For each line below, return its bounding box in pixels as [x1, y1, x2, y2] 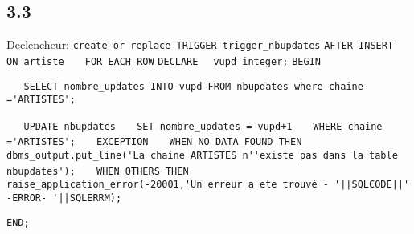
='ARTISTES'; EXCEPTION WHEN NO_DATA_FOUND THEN [6, 136, 302, 148]
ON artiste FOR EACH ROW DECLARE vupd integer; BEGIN [6, 55, 321, 67]
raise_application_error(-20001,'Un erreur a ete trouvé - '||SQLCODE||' [6, 179, 410, 191]
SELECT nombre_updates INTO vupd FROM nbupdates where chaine [23, 80, 363, 92]
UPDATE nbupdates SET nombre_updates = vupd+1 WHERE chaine [23, 120, 383, 132]
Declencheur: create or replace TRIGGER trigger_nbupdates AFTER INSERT [6, 36, 394, 53]
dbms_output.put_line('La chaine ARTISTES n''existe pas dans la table [6, 150, 398, 162]
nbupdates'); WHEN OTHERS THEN [6, 165, 189, 177]
